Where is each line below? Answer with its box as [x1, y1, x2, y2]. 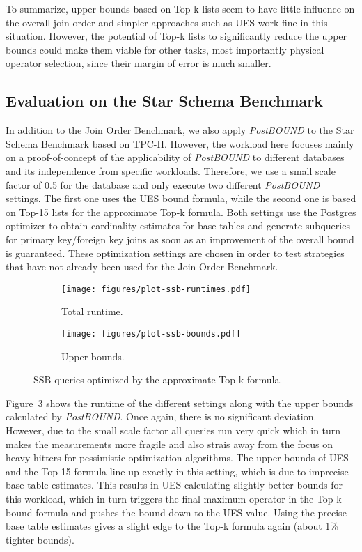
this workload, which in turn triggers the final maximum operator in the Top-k [6, 491, 342, 505]
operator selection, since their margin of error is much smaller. [6, 56, 271, 70]
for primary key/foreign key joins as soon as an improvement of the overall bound [6, 231, 354, 246]
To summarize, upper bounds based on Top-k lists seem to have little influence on [6, 1, 355, 15]
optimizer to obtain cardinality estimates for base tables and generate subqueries [6, 218, 350, 233]
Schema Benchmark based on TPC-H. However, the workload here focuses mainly [6, 136, 354, 151]
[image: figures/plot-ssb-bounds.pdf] [61, 328, 241, 339]
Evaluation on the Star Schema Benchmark [6, 90, 324, 112]
